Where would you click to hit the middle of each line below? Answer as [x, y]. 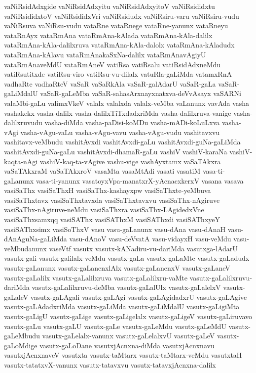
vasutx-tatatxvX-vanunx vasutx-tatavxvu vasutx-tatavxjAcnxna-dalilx [110, 364]
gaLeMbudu [22, 336]
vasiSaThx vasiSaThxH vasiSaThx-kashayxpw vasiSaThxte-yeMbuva [108, 190]
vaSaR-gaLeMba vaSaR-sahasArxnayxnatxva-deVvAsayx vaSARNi [141, 93]
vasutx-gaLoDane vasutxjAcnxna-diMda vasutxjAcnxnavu [127, 345]
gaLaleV [16, 297]
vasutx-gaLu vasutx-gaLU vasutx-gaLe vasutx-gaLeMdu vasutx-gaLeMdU [115, 326]
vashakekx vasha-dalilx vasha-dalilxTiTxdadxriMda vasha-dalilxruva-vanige [118, 113]
